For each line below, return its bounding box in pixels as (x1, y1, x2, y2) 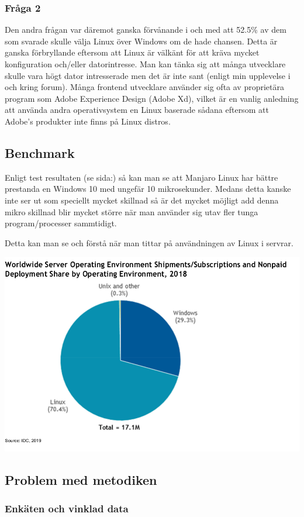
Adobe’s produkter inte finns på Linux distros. (5, 115, 171, 127)
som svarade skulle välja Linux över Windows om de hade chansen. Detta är (5, 35, 278, 47)
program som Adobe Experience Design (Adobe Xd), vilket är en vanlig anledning (5, 92, 299, 104)
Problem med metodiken (5, 470, 157, 488)
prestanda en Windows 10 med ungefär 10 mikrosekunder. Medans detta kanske (5, 182, 291, 195)
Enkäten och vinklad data (5, 501, 129, 516)
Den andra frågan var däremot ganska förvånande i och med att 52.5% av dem (5, 23, 286, 36)
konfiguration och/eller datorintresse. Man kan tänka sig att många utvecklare (5, 58, 286, 70)
